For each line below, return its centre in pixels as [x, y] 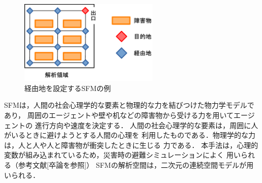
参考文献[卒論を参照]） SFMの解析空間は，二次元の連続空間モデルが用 [136, 164]
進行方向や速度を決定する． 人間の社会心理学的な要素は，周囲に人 [147, 125]
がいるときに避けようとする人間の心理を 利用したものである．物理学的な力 [130, 135]
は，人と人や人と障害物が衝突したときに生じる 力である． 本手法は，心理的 [131, 145]
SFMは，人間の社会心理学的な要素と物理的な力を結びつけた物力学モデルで [129, 105]
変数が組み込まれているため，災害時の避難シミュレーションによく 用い [122, 155]
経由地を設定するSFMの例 [68, 88]
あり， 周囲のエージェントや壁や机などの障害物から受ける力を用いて [119, 115]
